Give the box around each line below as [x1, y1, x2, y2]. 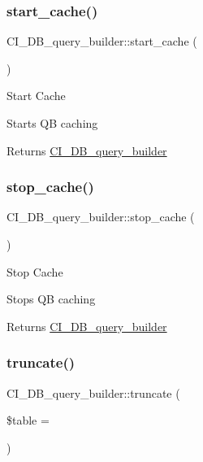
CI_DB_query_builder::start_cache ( [6, 33, 197, 50]
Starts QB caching [6, 115, 98, 131]
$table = [6, 412, 50, 429]
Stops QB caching [6, 290, 96, 307]
